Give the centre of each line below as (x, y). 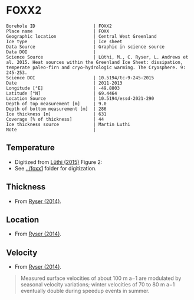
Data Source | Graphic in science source (86, 47)
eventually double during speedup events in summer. (85, 291)
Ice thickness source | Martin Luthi (68, 124)
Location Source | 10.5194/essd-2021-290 (80, 98)
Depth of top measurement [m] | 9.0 (57, 104)
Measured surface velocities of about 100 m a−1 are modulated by (101, 278)
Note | (51, 130)
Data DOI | (51, 52)
